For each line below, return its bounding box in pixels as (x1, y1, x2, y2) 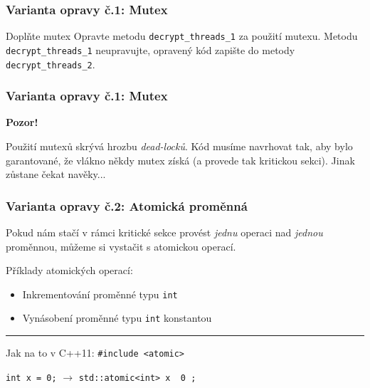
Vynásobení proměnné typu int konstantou (22, 310, 212, 325)
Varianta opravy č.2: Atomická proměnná (6, 196, 248, 214)
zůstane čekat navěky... (6, 167, 106, 182)
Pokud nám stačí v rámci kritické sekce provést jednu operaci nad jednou (6, 225, 323, 239)
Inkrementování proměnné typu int (22, 286, 178, 301)
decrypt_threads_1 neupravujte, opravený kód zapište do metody (6, 42, 295, 57)
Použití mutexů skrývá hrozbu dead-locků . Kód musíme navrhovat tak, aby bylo (6, 139, 353, 153)
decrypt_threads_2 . (6, 56, 95, 71)
